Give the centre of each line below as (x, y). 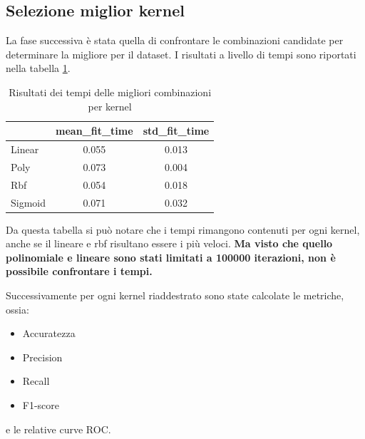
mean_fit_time (94, 131)
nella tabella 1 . (38, 68)
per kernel (110, 106)
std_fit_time (176, 131)
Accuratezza (49, 333)
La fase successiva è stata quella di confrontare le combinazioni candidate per (175, 40)
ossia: (17, 309)
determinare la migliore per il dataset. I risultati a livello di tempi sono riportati (181, 54)
